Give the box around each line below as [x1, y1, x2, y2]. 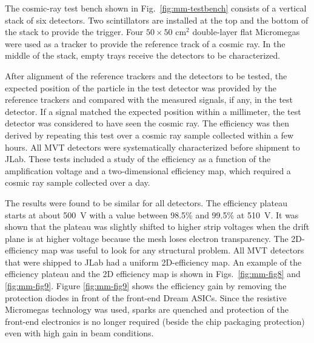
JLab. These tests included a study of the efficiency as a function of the [5, 152, 271, 165]
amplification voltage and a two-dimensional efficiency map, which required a [5, 164, 291, 177]
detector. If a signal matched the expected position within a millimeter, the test [5, 105, 301, 117]
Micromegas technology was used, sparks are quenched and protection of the [5, 303, 289, 316]
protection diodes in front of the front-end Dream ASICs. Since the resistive [5, 291, 287, 304]
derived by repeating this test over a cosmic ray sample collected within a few [5, 128, 294, 141]
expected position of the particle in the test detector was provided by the [5, 81, 276, 94]
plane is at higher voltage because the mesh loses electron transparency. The [5, 232, 289, 244]
